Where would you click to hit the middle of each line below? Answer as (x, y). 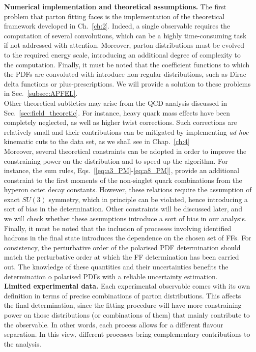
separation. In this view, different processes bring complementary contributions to (127, 334)
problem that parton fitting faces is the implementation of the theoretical (114, 16)
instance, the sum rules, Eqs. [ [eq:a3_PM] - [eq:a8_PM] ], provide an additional (122, 170)
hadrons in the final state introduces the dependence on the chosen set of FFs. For (128, 238)
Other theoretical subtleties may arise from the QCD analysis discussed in (115, 103)
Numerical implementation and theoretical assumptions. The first (115, 6)
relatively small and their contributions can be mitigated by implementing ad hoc (126, 132)
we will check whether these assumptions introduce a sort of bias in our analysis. (125, 219)
